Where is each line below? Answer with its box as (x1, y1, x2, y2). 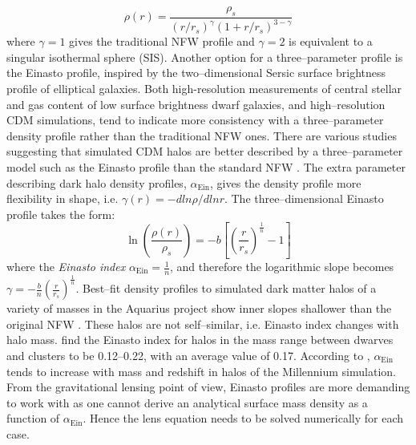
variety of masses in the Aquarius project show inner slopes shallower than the (6, 300, 392, 317)
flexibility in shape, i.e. (6, 190, 119, 207)
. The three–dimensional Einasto (224, 190, 384, 207)
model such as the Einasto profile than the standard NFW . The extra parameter (6, 158, 406, 175)
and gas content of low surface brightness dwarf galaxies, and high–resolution (6, 95, 386, 112)
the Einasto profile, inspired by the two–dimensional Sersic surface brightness (6, 64, 386, 81)
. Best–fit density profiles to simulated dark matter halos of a (75, 280, 377, 297)
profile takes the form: (6, 205, 115, 222)
